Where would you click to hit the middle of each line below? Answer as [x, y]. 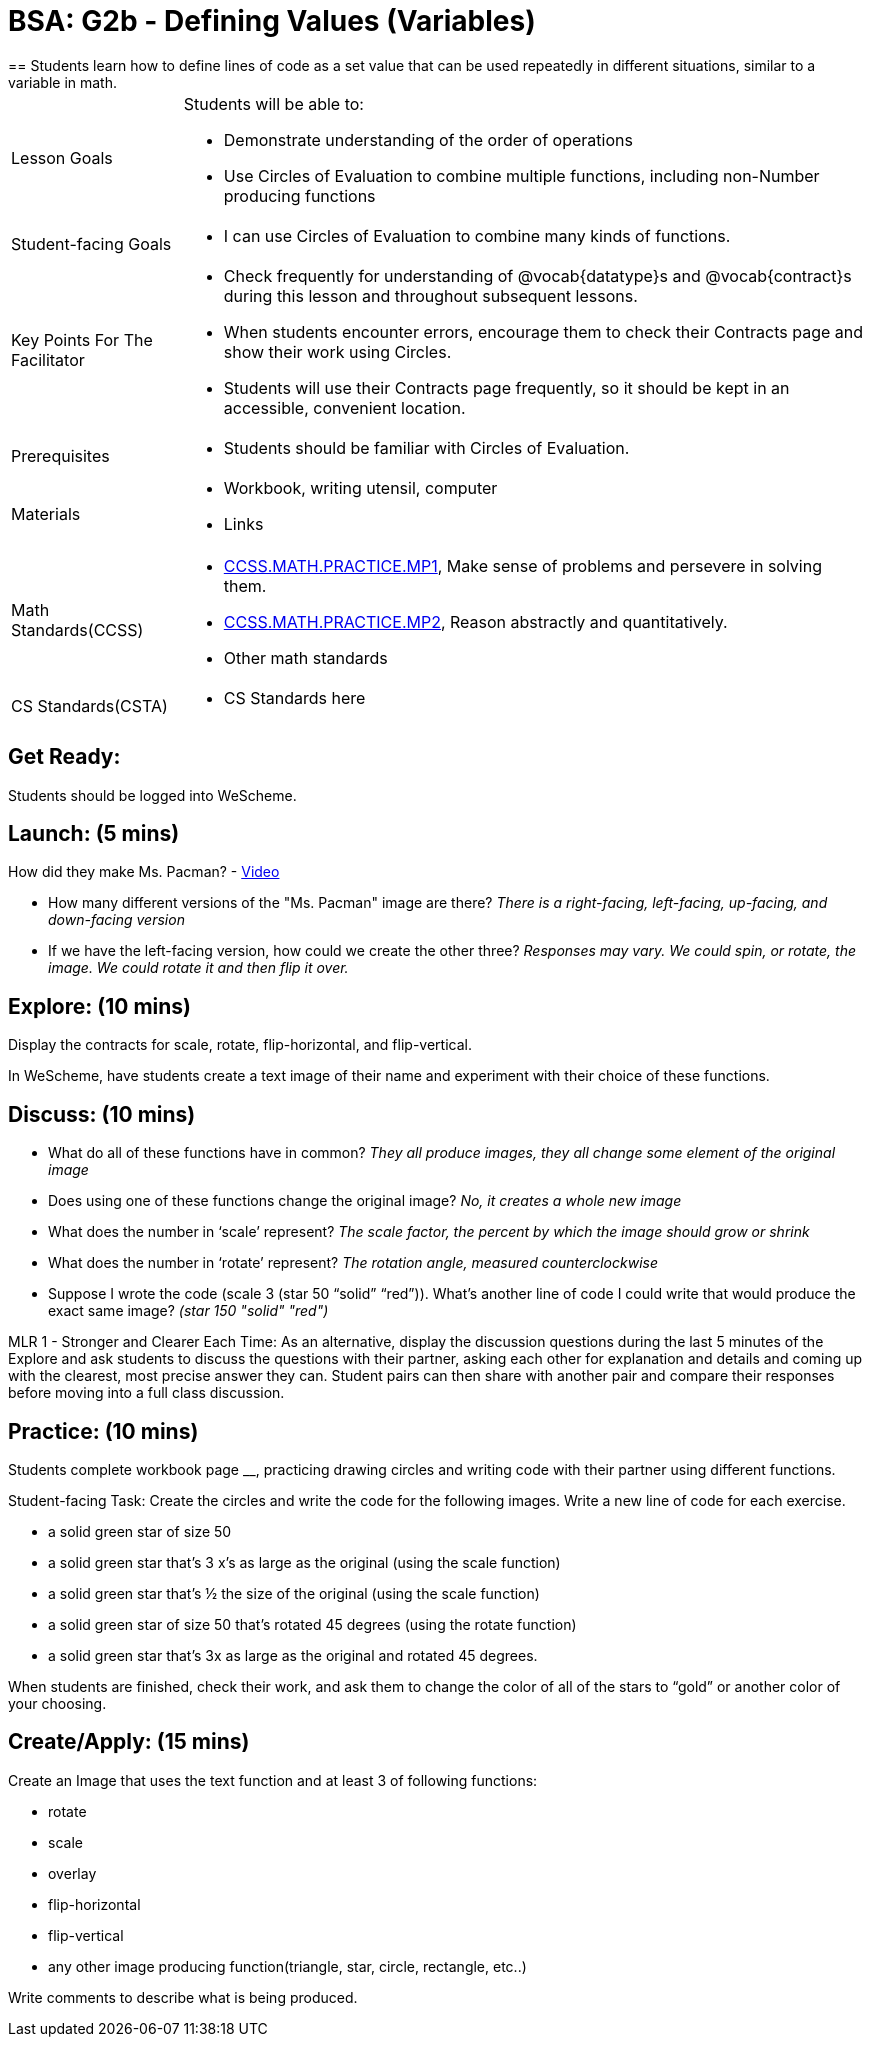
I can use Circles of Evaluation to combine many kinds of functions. [477, 235]
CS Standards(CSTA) [89, 705]
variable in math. [62, 82]
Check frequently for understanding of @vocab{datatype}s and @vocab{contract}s [537, 275]
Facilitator [48, 359]
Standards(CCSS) [77, 629]
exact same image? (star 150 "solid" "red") [188, 1311]
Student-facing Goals [91, 243]
